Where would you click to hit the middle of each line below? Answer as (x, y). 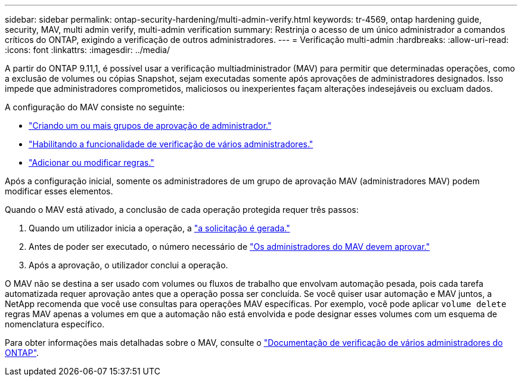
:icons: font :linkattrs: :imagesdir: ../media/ (88, 50)
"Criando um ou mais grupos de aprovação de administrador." (150, 126)
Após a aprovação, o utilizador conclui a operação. (128, 265)
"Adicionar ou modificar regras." (91, 162)
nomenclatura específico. (55, 324)
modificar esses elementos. (59, 191)
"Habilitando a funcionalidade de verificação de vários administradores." (171, 144)
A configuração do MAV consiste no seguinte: (95, 107)
